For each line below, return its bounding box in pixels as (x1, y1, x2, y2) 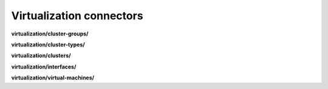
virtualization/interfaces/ (11, 63, 77, 70)
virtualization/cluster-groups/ (11, 30, 89, 37)
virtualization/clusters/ (11, 52, 71, 60)
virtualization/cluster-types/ (11, 41, 85, 48)
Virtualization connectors (11, 9, 143, 22)
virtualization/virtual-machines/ (11, 74, 94, 81)
